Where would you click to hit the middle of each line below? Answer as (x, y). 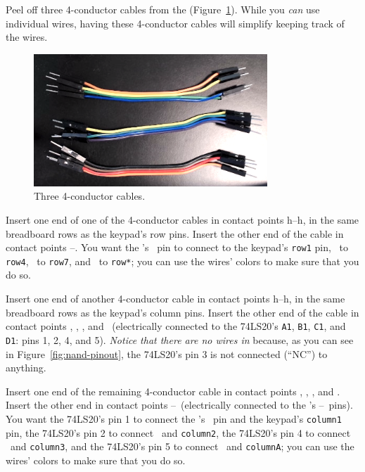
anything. (26, 368)
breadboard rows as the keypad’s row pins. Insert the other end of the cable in (175, 233)
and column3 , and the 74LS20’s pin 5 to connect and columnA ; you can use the (182, 446)
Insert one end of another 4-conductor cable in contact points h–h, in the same (175, 299)
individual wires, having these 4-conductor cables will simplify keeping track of (175, 23)
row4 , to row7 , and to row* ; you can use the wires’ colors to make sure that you (182, 261)
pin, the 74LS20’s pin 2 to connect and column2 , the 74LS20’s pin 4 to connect (178, 432)
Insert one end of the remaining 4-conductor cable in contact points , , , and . (173, 391)
